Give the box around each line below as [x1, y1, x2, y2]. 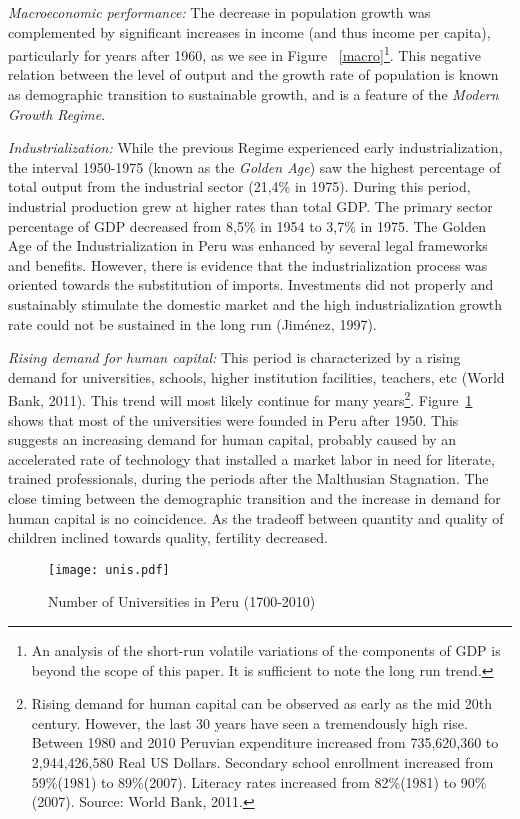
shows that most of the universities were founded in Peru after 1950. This [8, 409, 459, 430]
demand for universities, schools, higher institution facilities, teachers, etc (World [8, 366, 505, 387]
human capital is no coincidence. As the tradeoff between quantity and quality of [8, 507, 504, 528]
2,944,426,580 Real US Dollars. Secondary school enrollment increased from [31, 751, 494, 772]
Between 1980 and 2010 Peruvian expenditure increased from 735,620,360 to [31, 732, 499, 753]
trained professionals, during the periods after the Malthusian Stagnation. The [8, 468, 489, 489]
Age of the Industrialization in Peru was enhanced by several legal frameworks [8, 235, 488, 256]
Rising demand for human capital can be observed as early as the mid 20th [31, 693, 493, 714]
